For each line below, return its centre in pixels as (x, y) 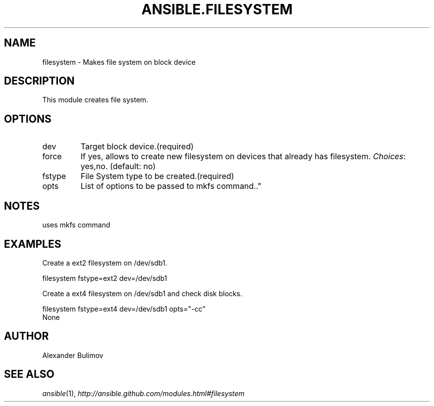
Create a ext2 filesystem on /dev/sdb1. (105, 263)
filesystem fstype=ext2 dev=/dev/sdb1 (105, 278)
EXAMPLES (33, 244)
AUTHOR (27, 336)
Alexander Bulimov (73, 355)
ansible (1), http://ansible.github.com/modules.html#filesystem (143, 393)
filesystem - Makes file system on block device (119, 62)
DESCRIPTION (39, 81)
